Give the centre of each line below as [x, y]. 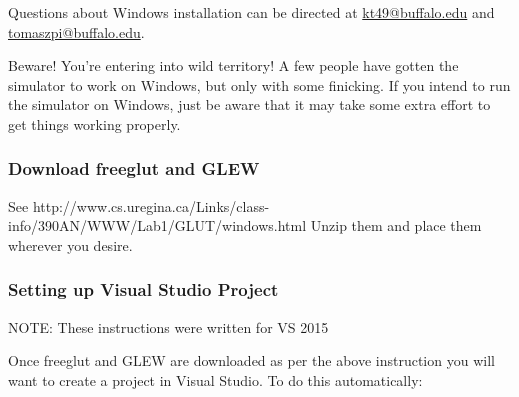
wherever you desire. [70, 244]
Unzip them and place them [396, 225]
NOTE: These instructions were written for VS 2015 [168, 326]
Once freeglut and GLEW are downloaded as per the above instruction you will [251, 360]
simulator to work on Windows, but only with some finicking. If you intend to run [259, 84]
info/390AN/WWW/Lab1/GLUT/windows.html [157, 225]
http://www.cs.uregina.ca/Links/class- [151, 205]
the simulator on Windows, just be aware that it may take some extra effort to [249, 104]
